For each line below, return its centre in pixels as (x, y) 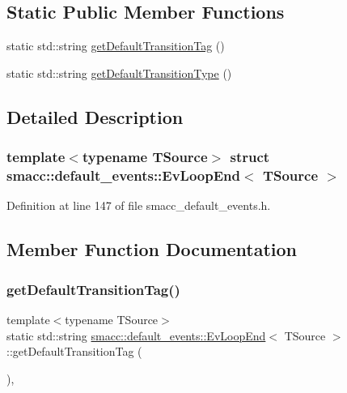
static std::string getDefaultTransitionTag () (116, 46)
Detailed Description (95, 116)
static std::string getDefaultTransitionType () (119, 73)
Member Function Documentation (152, 249)
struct (250, 157)
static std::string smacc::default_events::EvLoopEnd (136, 335)
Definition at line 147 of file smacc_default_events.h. (139, 205)
